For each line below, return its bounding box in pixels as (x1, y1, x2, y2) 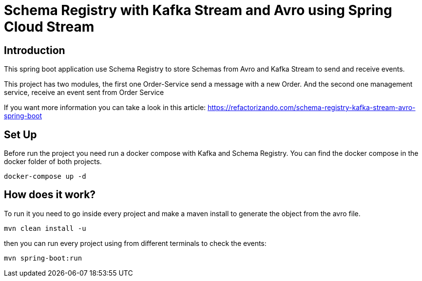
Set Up (4, 128, 37, 141)
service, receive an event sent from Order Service (4, 88, 164, 97)
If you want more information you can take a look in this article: (4, 103, 206, 112)
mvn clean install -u (4, 224, 86, 232)
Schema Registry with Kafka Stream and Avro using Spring (4, 2, 392, 19)
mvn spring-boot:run (4, 254, 82, 262)
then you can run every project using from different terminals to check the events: (4, 239, 267, 247)
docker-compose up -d (4, 172, 86, 181)
